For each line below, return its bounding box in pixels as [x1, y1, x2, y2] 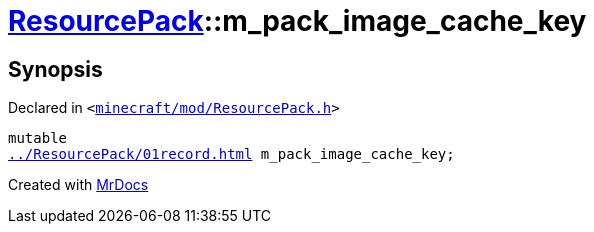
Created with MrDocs [8, 176, 149, 194]
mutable [8, 130, 68, 147]
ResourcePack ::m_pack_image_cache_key [8, 4, 587, 38]
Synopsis [8, 56, 103, 82]
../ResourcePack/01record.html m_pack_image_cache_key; [8, 146, 455, 163]
